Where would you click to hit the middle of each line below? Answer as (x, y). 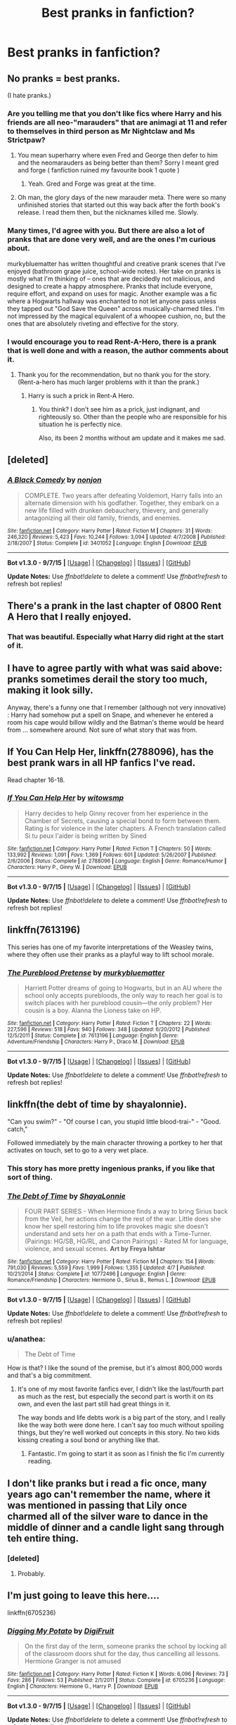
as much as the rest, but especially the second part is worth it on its (116, 1396)
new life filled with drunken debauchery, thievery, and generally (116, 510)
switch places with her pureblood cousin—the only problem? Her (118, 1002)
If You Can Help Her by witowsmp (66, 798)
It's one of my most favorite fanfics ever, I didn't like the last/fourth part (120, 1389)
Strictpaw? (26, 140)
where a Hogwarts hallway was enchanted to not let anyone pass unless (112, 301)
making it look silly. (50, 690)
